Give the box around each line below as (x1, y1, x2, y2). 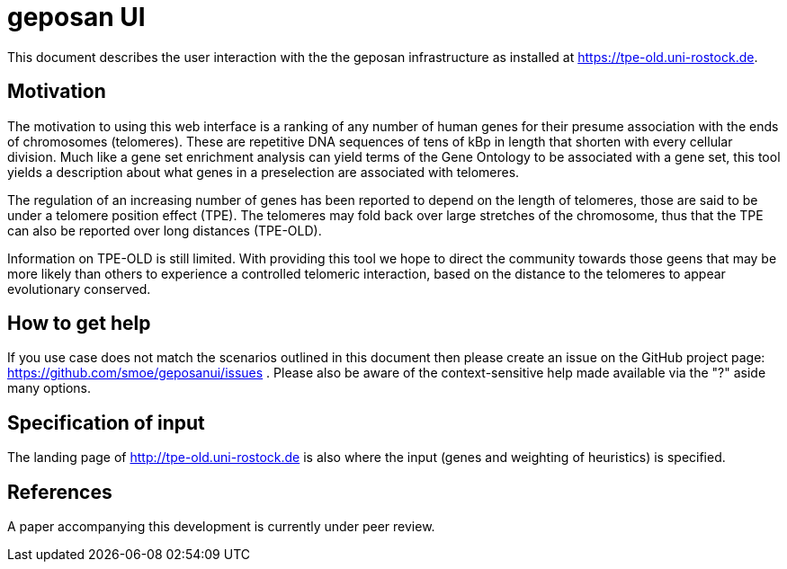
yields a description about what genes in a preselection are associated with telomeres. (7, 164, 520, 180)
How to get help (7, 312, 151, 335)
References (7, 480, 112, 503)
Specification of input (7, 411, 205, 434)
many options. (7, 380, 92, 396)
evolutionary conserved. (7, 280, 151, 297)
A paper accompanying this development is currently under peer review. (7, 519, 435, 535)
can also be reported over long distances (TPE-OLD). (7, 222, 322, 238)
